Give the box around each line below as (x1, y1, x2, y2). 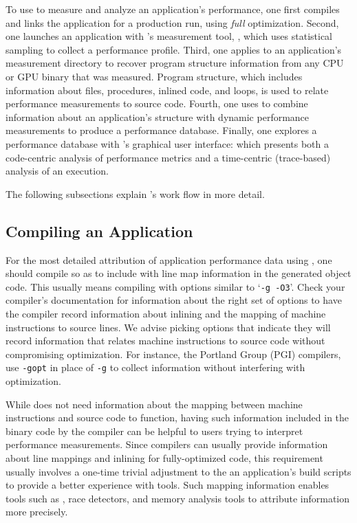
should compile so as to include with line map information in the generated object (6, 266, 351, 280)
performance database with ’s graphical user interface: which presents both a (6, 136, 329, 151)
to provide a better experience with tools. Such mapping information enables (6, 478, 329, 492)
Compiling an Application (6, 220, 193, 241)
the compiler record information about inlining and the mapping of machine (6, 306, 326, 320)
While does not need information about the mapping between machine (6, 397, 303, 411)
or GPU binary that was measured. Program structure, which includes (6, 69, 303, 83)
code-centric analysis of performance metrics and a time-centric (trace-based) (6, 150, 331, 164)
